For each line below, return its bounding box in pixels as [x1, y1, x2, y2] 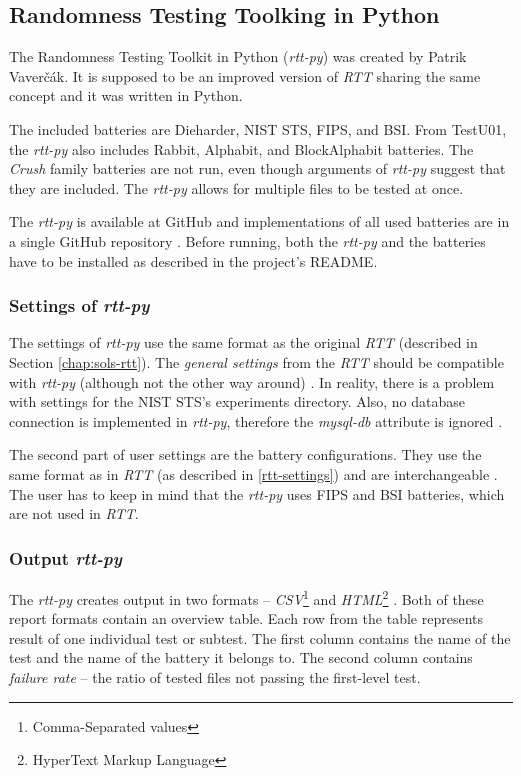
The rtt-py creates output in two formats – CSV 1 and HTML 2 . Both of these [9, 585, 484, 609]
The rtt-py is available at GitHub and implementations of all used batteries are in [9, 211, 510, 232]
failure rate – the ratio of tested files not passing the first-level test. [9, 666, 421, 687]
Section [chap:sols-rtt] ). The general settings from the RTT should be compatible [9, 351, 504, 372]
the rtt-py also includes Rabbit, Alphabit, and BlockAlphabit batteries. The [9, 138, 474, 159]
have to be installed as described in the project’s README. [9, 250, 378, 271]
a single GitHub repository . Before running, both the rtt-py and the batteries [9, 230, 486, 251]
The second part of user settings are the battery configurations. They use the [9, 444, 482, 465]
